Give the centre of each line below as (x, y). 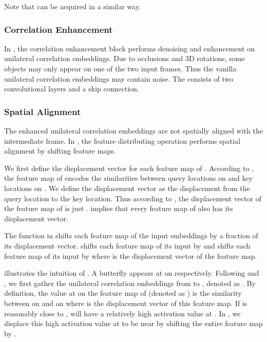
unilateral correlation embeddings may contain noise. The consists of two (119, 78)
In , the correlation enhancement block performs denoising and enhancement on (129, 48)
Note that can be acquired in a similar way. (72, 6)
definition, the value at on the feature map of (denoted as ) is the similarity (123, 293)
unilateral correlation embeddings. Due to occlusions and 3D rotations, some (125, 58)
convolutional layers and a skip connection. (72, 89)
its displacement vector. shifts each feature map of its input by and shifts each (127, 245)
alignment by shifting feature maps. (60, 151)
